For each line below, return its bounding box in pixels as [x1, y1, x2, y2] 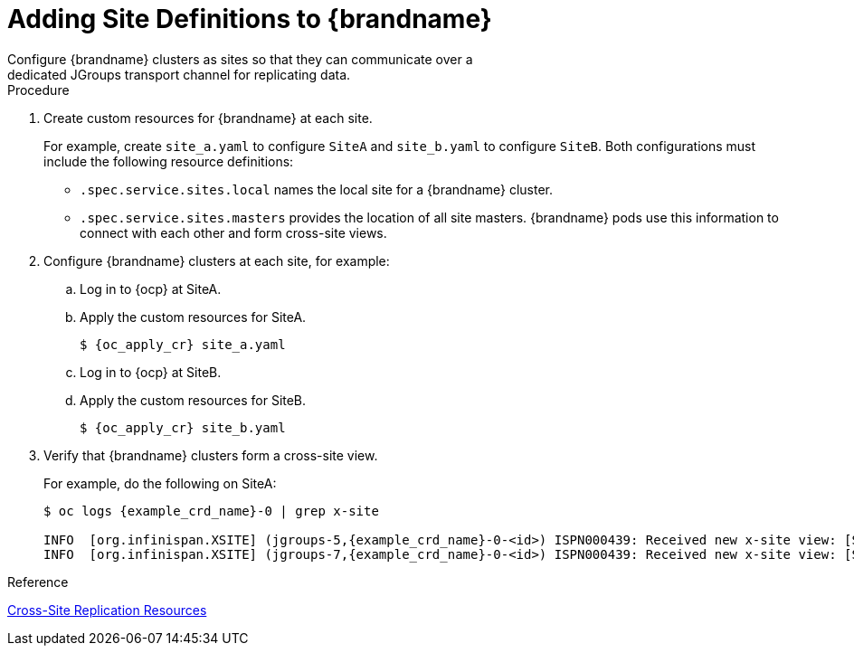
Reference [7, 573, 69, 590]
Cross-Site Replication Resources [7, 601, 207, 618]
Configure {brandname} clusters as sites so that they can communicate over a [7, 51, 473, 67]
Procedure [7, 81, 70, 98]
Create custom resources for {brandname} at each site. [43, 109, 373, 126]
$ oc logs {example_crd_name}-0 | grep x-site [43, 503, 379, 518]
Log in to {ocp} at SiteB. [80, 364, 222, 380]
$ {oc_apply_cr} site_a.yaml [80, 336, 286, 352]
